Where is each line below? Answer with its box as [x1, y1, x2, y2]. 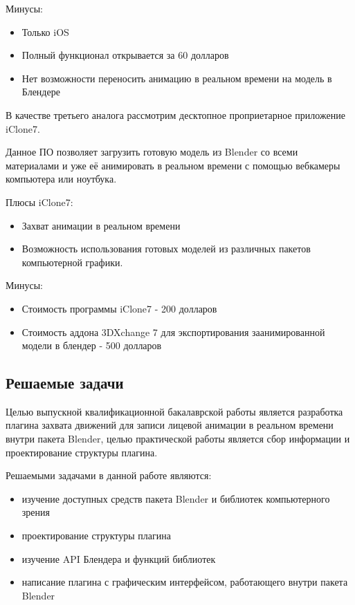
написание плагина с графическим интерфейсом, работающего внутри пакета [21, 575, 348, 589]
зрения [21, 505, 50, 519]
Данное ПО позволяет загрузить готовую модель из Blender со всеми [6, 145, 298, 159]
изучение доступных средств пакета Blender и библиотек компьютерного [21, 491, 330, 505]
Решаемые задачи [6, 372, 124, 393]
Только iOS [21, 24, 69, 39]
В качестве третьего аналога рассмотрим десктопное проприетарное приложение [6, 107, 345, 122]
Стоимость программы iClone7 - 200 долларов [21, 301, 217, 315]
